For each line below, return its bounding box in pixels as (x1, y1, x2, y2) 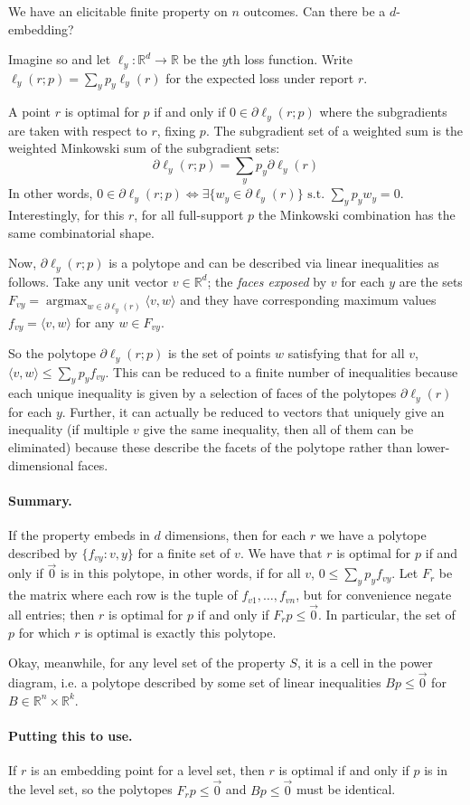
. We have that (240, 543, 323, 562)
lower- (416, 438, 450, 457)
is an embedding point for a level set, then (30, 760, 265, 779)
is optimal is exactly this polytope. (84, 622, 277, 641)
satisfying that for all (287, 344, 405, 363)
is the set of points (167, 344, 271, 363)
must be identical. (296, 780, 396, 799)
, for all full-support (134, 205, 244, 224)
